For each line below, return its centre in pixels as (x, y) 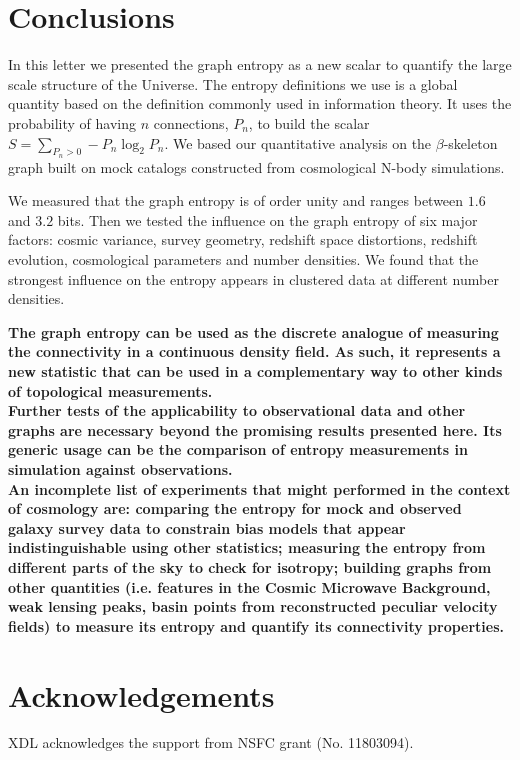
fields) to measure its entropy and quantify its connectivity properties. (256, 625)
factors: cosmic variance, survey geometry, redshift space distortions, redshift (243, 239)
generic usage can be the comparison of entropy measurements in (238, 449)
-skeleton (470, 142)
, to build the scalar (309, 122)
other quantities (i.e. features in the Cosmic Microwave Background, (249, 586)
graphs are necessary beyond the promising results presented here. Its (255, 429)
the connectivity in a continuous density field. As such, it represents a (254, 351)
